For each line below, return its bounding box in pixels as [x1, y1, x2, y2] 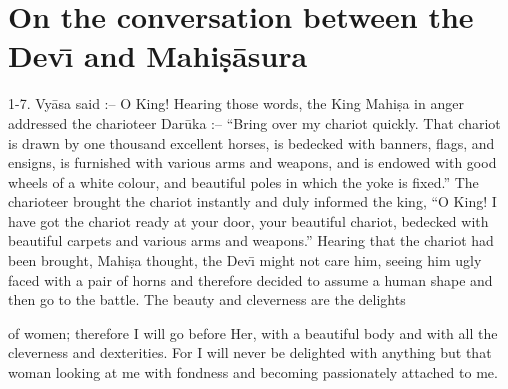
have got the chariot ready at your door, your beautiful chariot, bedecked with [8, 210, 489, 231]
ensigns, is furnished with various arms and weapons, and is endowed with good [8, 152, 497, 173]
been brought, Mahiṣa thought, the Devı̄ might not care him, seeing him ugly [8, 250, 482, 271]
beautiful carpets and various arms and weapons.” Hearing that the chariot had [8, 230, 494, 251]
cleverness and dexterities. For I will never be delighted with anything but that [8, 342, 492, 363]
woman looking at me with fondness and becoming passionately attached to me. [8, 362, 498, 383]
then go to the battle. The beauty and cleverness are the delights [8, 289, 406, 310]
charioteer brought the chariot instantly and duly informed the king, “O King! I [8, 191, 497, 212]
